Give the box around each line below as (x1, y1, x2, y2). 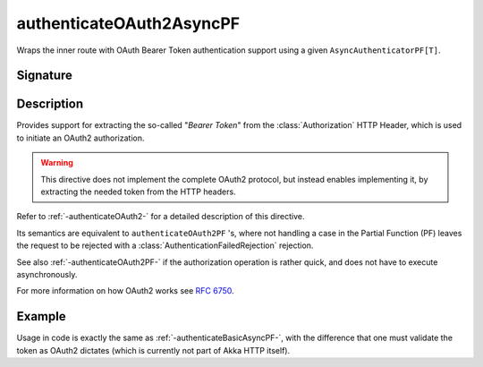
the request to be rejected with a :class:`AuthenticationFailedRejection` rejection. (16, 240, 314, 251)
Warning (40, 158, 73, 168)
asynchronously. (16, 269, 78, 279)
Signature (16, 68, 73, 83)
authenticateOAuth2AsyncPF (16, 13, 241, 33)
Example (16, 309, 66, 324)
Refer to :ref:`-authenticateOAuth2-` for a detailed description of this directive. (16, 211, 305, 222)
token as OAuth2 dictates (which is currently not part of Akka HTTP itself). (16, 345, 291, 355)
